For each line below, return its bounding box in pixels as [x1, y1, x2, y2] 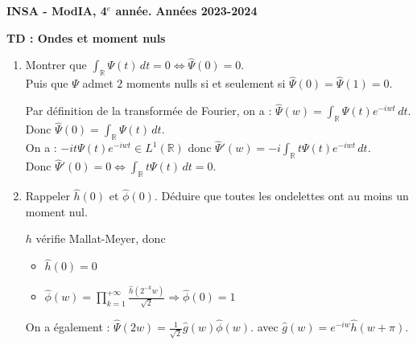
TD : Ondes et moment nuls [6, 29, 166, 46]
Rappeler [25, 187, 70, 204]
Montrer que [25, 56, 87, 73]
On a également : [25, 318, 110, 335]
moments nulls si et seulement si [126, 75, 286, 92]
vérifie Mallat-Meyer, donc [35, 230, 166, 247]
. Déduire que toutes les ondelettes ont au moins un [154, 187, 409, 204]
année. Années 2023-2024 [115, 2, 258, 18]
